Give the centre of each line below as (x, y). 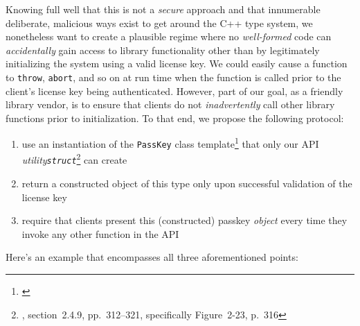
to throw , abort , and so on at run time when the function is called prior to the (173, 77)
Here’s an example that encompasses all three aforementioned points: (152, 257)
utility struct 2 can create (74, 159)
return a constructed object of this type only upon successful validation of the (187, 183)
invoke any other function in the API (100, 233)
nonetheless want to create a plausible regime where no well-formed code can (169, 36)
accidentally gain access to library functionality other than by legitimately (163, 50)
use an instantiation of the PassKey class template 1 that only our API (170, 143)
